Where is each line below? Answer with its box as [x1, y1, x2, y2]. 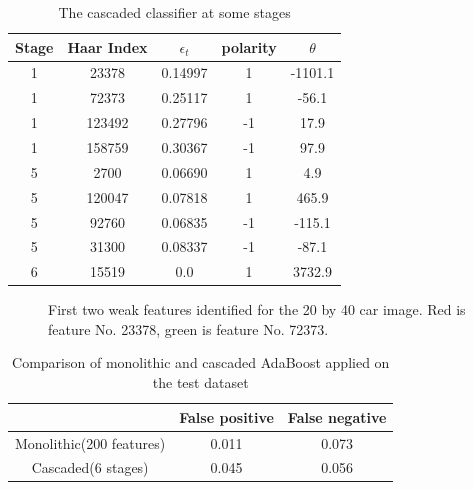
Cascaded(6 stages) [31, 457, 149, 478]
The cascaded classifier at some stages [58, 2, 291, 22]
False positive [179, 406, 274, 427]
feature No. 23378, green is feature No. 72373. [48, 318, 329, 339]
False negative [287, 406, 387, 427]
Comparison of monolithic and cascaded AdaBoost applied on [12, 352, 390, 373]
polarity [221, 36, 277, 57]
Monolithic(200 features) [15, 432, 166, 453]
